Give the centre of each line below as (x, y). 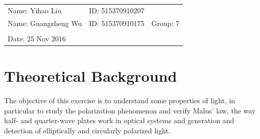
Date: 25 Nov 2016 (37, 38)
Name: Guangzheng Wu (45, 23)
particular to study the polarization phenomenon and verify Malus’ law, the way (130, 110)
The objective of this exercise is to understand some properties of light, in (120, 100)
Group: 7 (166, 23)
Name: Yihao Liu (35, 10)
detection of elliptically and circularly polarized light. (87, 130)
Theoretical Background (91, 75)
